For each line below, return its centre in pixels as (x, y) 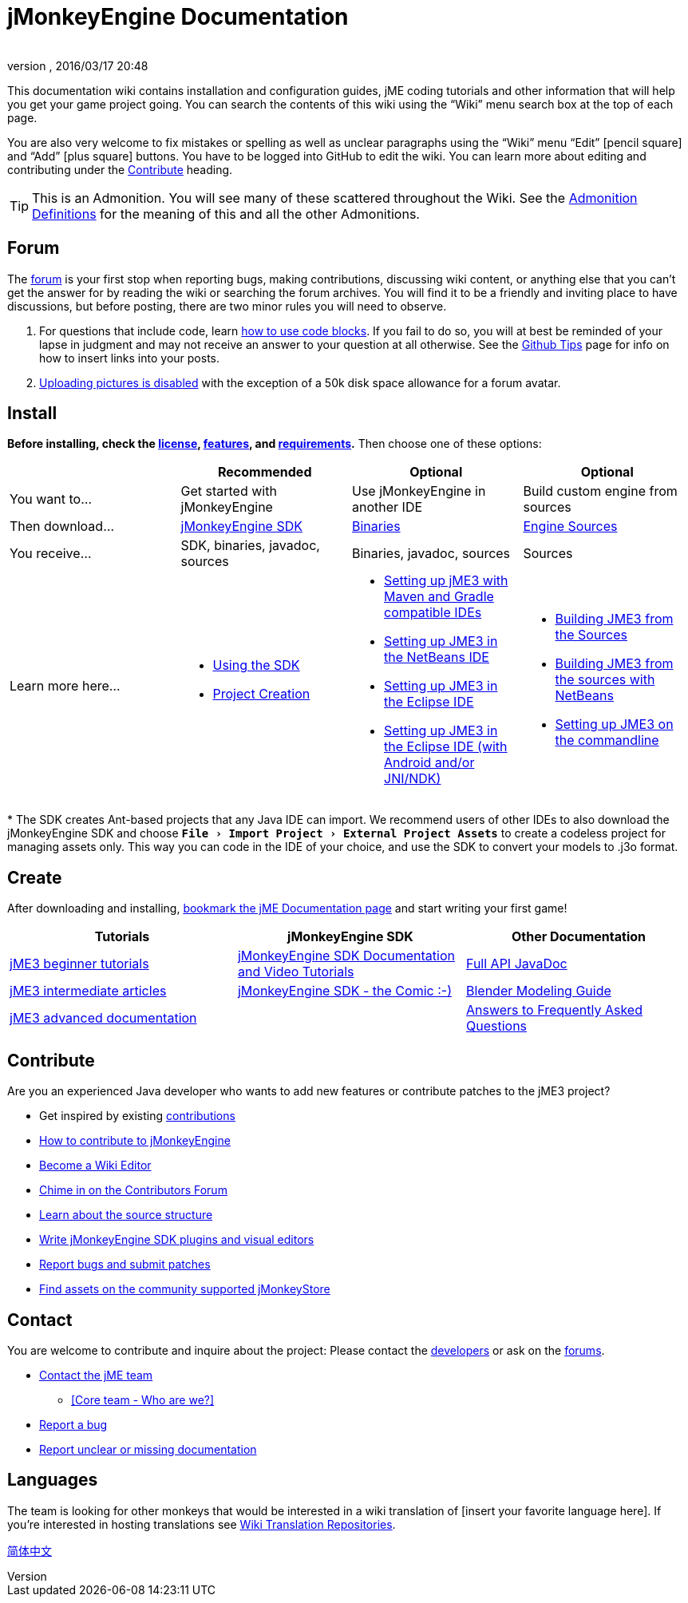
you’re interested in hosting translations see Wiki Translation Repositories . (202, 1524)
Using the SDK (256, 665)
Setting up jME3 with (446, 581)
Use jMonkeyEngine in (419, 491)
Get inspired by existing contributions (137, 1116)
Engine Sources (570, 526)
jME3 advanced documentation (103, 1018)
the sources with (605, 680)
